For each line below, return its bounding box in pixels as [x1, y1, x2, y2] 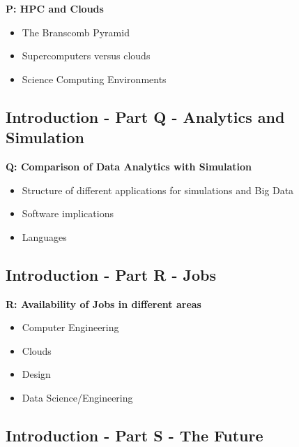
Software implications [22, 206, 114, 221]
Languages [22, 229, 67, 244]
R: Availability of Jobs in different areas [6, 296, 201, 311]
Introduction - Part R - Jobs [6, 263, 216, 285]
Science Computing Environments [22, 71, 167, 86]
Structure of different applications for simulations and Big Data [22, 182, 294, 197]
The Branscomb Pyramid [22, 24, 130, 39]
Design [22, 367, 51, 381]
